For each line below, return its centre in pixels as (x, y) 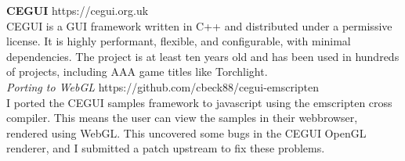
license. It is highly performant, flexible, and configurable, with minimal (179, 41)
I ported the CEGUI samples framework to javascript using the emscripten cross (199, 102)
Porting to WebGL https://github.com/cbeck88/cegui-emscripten (163, 86)
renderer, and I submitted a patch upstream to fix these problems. (166, 148)
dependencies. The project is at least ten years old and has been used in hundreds (203, 56)
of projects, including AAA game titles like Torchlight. (137, 72)
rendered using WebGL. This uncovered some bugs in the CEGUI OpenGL (186, 132)
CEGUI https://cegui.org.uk (78, 10)
